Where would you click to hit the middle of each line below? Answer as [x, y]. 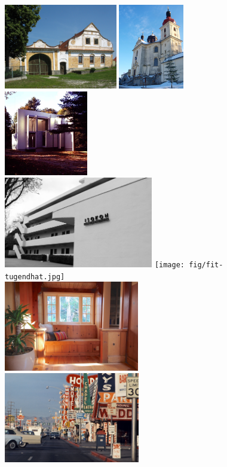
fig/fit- [206, 265]
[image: [169, 265]
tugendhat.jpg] [35, 277]
